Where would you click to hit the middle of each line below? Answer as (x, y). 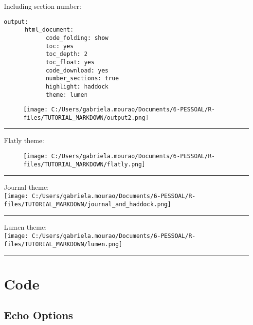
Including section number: (43, 6)
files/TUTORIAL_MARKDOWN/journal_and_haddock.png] (88, 204)
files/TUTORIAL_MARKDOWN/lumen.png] (63, 244)
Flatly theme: (24, 140)
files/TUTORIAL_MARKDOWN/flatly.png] (84, 164)
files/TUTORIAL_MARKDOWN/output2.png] (86, 117)
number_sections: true (82, 79)
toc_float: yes (70, 62)
